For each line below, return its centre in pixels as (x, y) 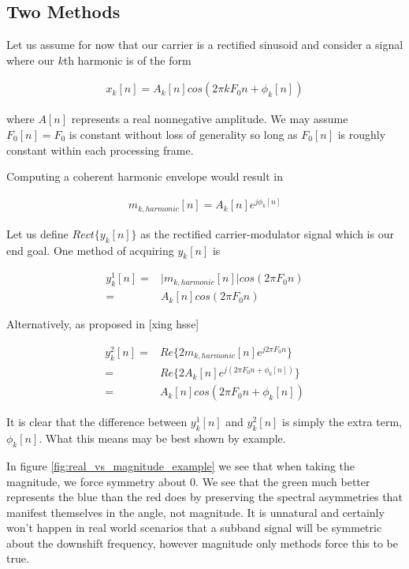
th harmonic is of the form (127, 60)
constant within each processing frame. (100, 150)
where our (30, 60)
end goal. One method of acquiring (90, 250)
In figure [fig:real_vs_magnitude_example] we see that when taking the (181, 465)
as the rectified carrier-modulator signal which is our (267, 233)
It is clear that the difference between (97, 422)
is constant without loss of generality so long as (183, 135)
